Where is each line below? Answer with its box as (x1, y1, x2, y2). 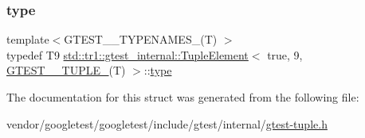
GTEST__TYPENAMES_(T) (64, 31, 218, 48)
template (6, 31, 49, 48)
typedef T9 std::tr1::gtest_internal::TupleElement (6, 46, 249, 63)
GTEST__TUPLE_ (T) (6, 62, 126, 79)
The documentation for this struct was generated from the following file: (6, 89, 359, 105)
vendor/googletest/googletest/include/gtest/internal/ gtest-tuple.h (6, 115, 328, 132)
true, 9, (267, 46, 303, 63)
